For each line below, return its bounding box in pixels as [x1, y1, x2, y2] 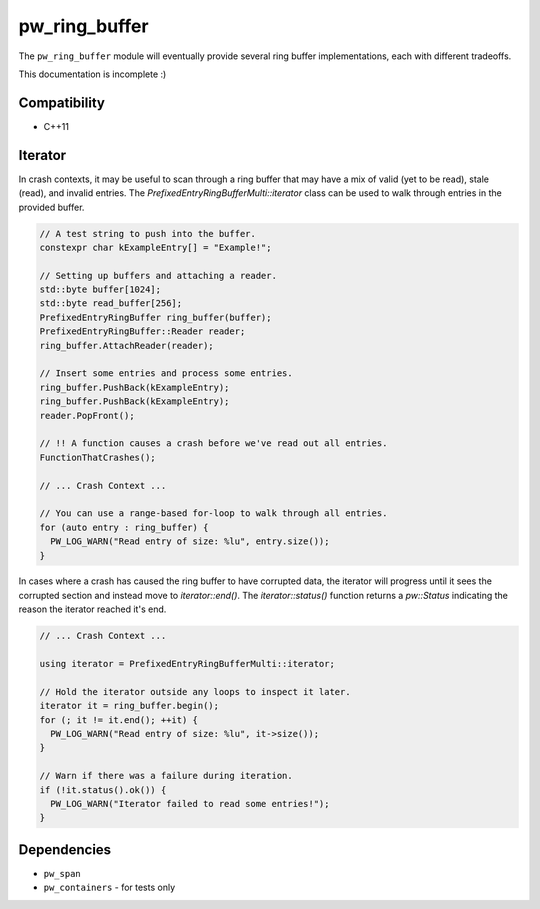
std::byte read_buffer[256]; [39, 298, 183, 309]
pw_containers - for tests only [43, 881, 176, 894]
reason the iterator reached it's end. [18, 603, 167, 615]
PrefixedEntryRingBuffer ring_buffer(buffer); [39, 311, 272, 323]
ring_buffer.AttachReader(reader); [39, 340, 214, 351]
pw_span [43, 868, 82, 879]
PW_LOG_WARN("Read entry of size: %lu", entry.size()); [50, 536, 330, 547]
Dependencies [18, 841, 112, 858]
